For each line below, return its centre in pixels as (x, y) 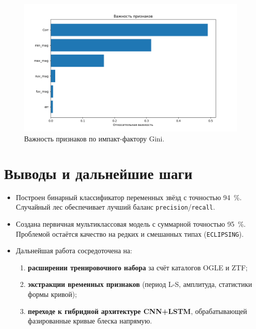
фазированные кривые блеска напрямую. (90, 321)
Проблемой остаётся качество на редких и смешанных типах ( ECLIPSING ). (130, 233)
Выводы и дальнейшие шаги (98, 173)
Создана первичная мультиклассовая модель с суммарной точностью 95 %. (131, 223)
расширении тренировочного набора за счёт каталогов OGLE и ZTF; (138, 267)
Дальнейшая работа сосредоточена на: (74, 251)
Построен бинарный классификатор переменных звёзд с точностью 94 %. (129, 197)
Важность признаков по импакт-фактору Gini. (94, 138)
